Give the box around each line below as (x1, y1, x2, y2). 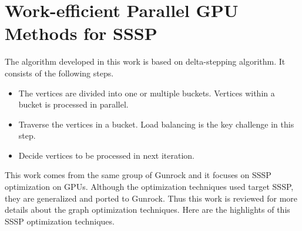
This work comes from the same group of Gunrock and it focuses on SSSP (5, 169, 271, 181)
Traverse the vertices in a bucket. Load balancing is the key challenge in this (18, 118, 294, 130)
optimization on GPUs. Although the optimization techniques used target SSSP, (5, 180, 294, 193)
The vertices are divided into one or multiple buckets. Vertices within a (18, 86, 275, 99)
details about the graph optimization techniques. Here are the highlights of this (5, 203, 290, 216)
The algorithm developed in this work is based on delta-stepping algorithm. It (5, 55, 286, 68)
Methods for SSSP (5, 21, 157, 45)
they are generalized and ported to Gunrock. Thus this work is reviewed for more (5, 192, 298, 204)
